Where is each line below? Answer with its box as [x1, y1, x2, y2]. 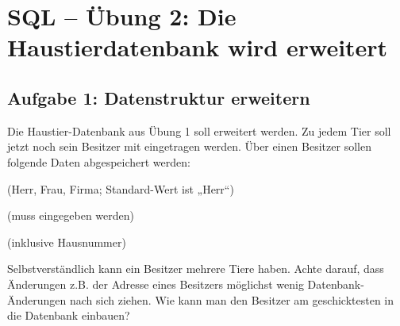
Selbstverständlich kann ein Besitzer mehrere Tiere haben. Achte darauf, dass [7, 260, 384, 277]
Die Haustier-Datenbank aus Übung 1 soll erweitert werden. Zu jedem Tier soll [7, 122, 391, 139]
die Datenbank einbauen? [7, 307, 130, 324]
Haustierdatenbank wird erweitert [7, 31, 388, 63]
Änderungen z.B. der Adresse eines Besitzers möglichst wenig [7, 275, 304, 292]
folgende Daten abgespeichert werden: [7, 153, 190, 170]
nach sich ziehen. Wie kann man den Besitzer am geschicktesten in [70, 291, 394, 308]
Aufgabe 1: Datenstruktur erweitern [7, 85, 310, 109]
